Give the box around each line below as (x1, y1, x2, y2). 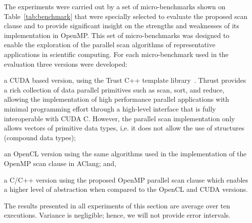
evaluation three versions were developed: (4, 58, 127, 69)
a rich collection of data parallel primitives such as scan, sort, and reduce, (4, 84, 225, 94)
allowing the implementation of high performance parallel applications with (4, 94, 230, 104)
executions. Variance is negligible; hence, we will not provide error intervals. (4, 210, 231, 220)
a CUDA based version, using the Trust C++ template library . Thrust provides (4, 75, 246, 85)
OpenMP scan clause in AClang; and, (4, 158, 116, 168)
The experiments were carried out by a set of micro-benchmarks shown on (4, 1, 226, 11)
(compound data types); (4, 132, 76, 142)
